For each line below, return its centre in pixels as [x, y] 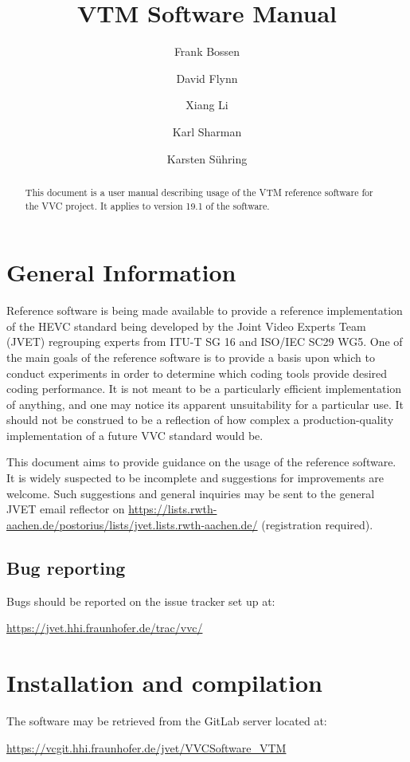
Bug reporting [66, 567]
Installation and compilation [164, 683]
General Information [121, 272]
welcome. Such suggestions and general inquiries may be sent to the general [191, 493]
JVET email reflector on [66, 509]
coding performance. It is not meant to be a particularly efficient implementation [204, 389]
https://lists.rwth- [173, 509]
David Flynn [207, 78]
